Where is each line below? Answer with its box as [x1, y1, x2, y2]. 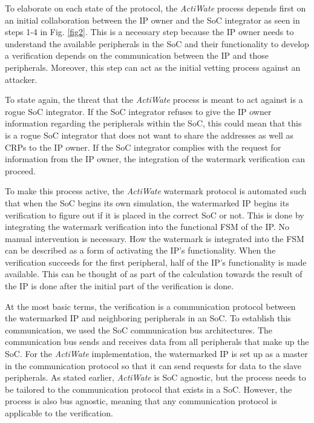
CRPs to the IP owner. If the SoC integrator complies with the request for [5, 140, 281, 153]
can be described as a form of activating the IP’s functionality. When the [5, 244, 276, 257]
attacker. [5, 73, 38, 85]
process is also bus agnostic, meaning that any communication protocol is [5, 395, 277, 407]
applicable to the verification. [5, 407, 113, 419]
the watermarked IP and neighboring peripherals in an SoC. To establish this [5, 312, 291, 324]
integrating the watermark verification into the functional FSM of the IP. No [5, 220, 289, 233]
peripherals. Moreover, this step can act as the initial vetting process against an [5, 61, 301, 73]
